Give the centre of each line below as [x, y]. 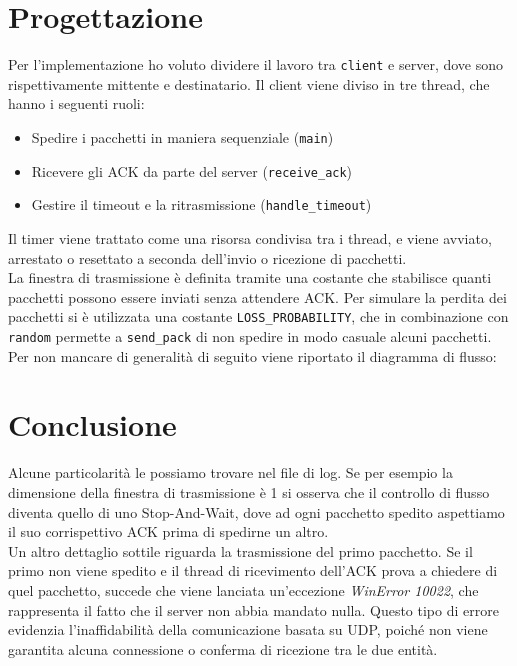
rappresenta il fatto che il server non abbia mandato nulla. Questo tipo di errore [253, 609]
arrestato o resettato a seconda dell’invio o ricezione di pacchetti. [207, 257]
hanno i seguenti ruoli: [76, 103]
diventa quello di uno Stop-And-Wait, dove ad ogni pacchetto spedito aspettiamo [256, 511]
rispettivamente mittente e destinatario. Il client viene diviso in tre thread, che [249, 83]
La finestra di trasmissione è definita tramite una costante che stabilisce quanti [250, 277]
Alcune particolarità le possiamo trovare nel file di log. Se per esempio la [230, 472]
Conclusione [92, 424]
